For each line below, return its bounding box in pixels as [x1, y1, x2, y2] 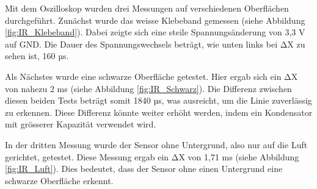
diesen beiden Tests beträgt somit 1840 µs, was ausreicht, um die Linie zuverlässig [5, 94, 312, 107]
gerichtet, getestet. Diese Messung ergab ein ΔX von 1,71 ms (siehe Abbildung [5, 150, 299, 163]
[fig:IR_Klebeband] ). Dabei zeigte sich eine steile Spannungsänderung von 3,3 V [5, 26, 305, 38]
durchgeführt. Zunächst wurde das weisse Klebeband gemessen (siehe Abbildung [5, 13, 305, 26]
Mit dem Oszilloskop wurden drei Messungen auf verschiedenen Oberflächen [5, 2, 289, 14]
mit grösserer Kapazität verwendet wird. [5, 118, 156, 130]
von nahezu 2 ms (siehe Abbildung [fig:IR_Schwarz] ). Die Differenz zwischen [5, 82, 292, 94]
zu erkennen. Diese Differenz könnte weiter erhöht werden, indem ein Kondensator [5, 105, 313, 118]
